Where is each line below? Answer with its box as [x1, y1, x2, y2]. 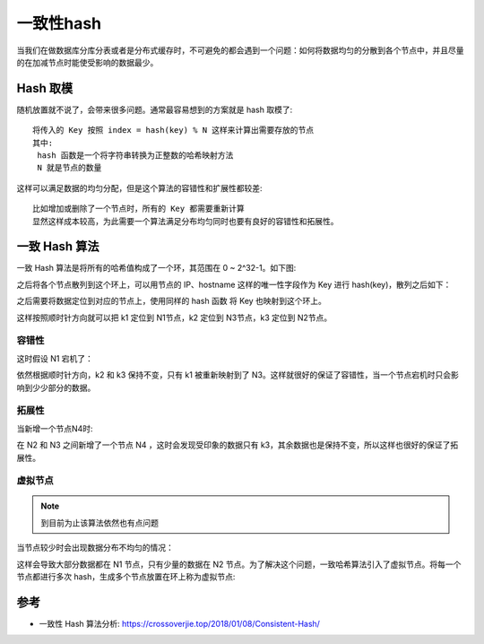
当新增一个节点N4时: [16, 422, 93, 434]
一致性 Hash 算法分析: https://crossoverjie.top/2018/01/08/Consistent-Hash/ [39, 618, 320, 629]
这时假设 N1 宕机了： [16, 352, 94, 363]
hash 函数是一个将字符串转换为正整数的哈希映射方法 [37, 151, 234, 161]
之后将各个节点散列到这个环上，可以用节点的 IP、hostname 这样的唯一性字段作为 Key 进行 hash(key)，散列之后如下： [16, 279, 452, 290]
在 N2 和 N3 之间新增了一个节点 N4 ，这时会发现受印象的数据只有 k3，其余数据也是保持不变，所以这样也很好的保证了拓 [16, 439, 459, 450]
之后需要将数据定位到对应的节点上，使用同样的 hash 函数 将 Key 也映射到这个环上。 [16, 296, 327, 307]
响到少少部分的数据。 [16, 382, 96, 393]
